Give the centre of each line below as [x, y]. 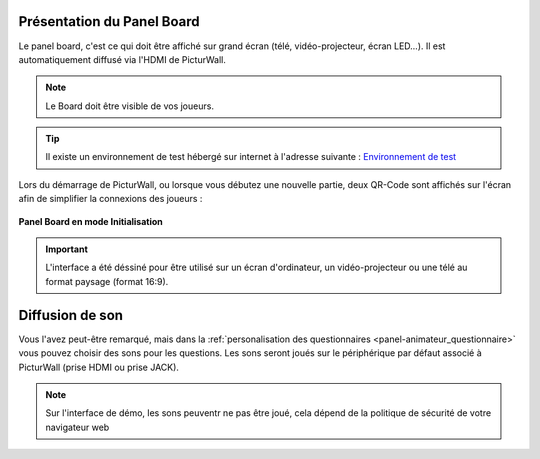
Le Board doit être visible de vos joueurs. [130, 106]
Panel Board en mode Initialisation [91, 221]
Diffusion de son [71, 315]
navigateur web [77, 427]
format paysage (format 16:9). [107, 281]
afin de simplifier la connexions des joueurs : [110, 199]
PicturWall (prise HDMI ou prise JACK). [99, 367]
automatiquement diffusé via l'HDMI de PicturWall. [122, 59]
